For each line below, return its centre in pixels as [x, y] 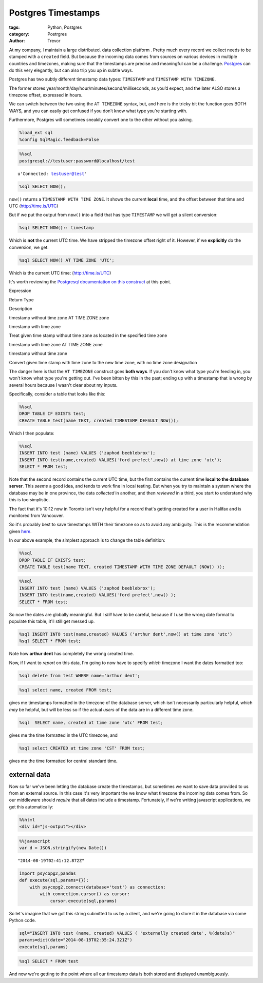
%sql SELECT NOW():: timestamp [57, 228]
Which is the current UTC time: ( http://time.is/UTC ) [60, 273]
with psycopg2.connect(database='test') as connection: [98, 887]
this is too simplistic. [29, 500]
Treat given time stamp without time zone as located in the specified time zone [88, 335]
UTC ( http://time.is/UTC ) [34, 206]
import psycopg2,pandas [48, 874]
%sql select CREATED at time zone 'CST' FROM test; [82, 748]
